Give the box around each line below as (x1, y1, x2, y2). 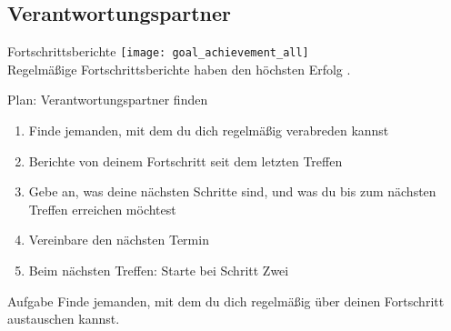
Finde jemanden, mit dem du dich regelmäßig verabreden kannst (28, 121, 389, 140)
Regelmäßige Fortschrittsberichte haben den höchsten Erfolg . (7, 59, 351, 78)
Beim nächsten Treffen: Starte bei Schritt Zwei (28, 261, 289, 280)
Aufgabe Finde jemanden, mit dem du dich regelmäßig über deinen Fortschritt (7, 291, 445, 310)
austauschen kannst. (7, 309, 120, 328)
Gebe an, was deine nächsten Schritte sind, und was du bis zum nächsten (28, 182, 436, 201)
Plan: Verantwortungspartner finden (7, 90, 208, 109)
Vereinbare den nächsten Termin (28, 230, 209, 249)
